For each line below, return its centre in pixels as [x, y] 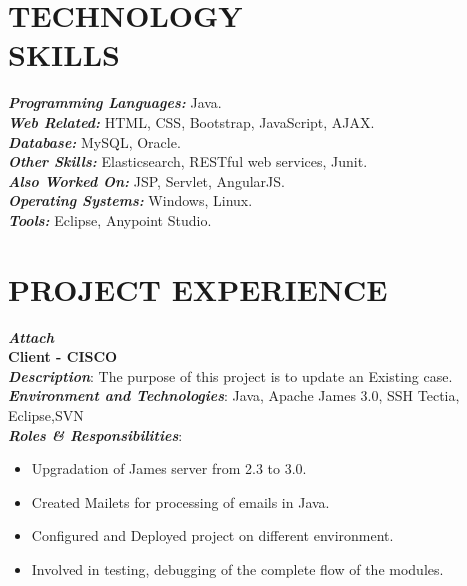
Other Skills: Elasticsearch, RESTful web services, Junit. [188, 161]
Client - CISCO [63, 356]
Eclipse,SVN [46, 414]
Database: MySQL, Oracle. [94, 141]
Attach [31, 336]
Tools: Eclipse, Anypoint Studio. [110, 219]
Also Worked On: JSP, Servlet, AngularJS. [146, 180]
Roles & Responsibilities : [95, 434]
